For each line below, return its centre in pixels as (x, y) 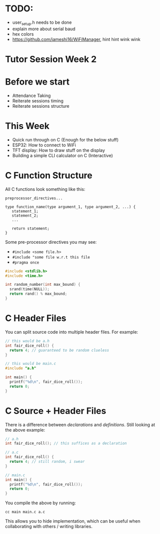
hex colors (23, 34)
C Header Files (36, 318)
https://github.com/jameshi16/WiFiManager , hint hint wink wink (76, 39)
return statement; (31, 228)
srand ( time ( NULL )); (30, 289)
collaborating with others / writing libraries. (49, 527)
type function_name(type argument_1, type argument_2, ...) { (70, 207)
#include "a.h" (21, 368)
